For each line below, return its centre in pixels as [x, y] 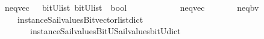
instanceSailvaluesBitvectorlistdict [80, 19]
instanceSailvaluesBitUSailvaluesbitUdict [105, 31]
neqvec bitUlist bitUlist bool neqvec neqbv [132, 7]
